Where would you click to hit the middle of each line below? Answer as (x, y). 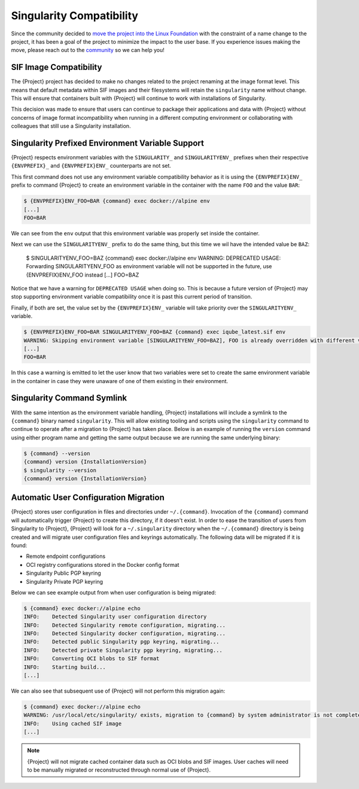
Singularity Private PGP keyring (65, 581)
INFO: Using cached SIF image (73, 723)
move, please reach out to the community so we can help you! (88, 50)
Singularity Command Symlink (69, 398)
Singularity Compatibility (75, 16)
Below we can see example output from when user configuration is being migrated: (114, 592)
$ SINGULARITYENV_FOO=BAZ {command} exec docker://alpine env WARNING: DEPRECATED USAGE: (153, 258)
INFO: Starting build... (65, 667)
